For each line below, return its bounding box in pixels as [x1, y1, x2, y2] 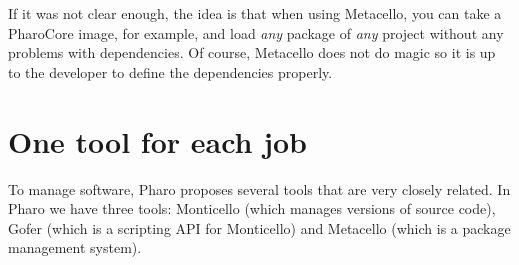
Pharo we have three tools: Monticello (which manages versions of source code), [8, 198, 496, 219]
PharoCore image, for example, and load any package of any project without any [8, 22, 504, 43]
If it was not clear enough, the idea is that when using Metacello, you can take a [8, 3, 502, 23]
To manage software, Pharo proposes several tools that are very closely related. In [8, 178, 511, 199]
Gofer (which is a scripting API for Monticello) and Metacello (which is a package [8, 217, 511, 238]
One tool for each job [8, 120, 308, 161]
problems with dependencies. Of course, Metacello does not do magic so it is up [8, 42, 496, 63]
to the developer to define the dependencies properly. [8, 61, 333, 82]
